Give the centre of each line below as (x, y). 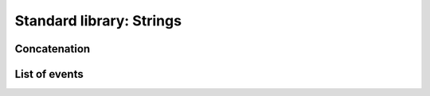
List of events (49, 74)
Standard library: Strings (98, 21)
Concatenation (53, 49)
